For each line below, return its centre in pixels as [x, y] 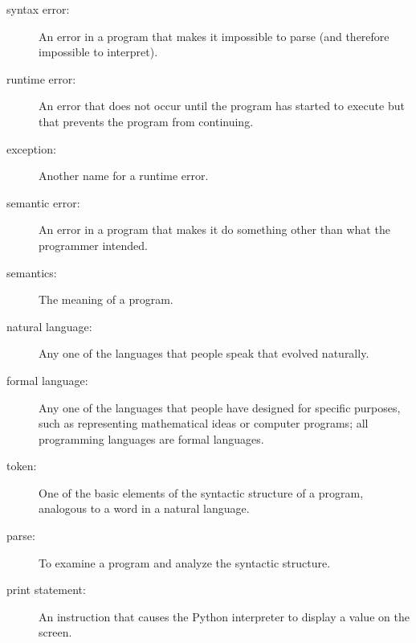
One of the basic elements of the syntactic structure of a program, [201, 492]
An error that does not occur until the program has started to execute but [222, 106]
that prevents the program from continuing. [146, 121]
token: [22, 466]
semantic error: [43, 202]
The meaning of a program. [106, 299]
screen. [55, 632]
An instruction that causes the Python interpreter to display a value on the [224, 616]
